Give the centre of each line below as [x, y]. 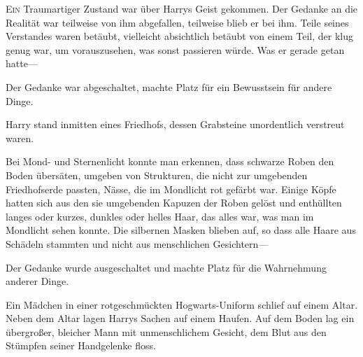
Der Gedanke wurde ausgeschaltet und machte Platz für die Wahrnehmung [166, 267]
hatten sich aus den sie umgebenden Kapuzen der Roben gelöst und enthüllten [174, 203]
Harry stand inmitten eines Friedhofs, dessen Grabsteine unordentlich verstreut [175, 124]
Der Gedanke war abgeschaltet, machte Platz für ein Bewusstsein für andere [169, 86]
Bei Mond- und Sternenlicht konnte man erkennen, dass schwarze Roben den [170, 161]
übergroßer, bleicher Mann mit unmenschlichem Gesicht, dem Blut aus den [166, 331]
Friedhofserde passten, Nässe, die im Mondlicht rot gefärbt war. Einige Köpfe [171, 189]
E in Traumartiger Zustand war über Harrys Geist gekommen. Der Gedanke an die [182, 8]
